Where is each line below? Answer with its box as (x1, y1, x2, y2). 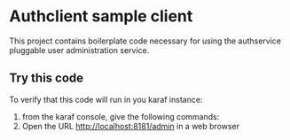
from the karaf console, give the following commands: (21, 111, 220, 121)
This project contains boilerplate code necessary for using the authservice (9, 35, 282, 46)
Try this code (9, 71, 84, 86)
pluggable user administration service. (9, 44, 150, 55)
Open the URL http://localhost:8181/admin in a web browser (21, 121, 240, 131)
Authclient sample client (9, 6, 193, 27)
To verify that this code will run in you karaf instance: (9, 94, 203, 105)
